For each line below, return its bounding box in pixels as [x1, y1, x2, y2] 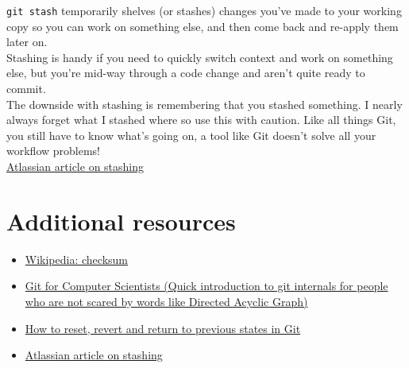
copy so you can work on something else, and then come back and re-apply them [6, 17, 399, 34]
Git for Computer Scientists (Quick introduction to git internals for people [25, 277, 388, 294]
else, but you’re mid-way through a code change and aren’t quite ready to [6, 64, 365, 81]
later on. [6, 33, 48, 50]
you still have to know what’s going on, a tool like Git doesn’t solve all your [6, 126, 376, 143]
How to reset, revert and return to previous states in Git [25, 320, 301, 336]
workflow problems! [6, 142, 100, 159]
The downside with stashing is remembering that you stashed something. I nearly [6, 95, 403, 112]
